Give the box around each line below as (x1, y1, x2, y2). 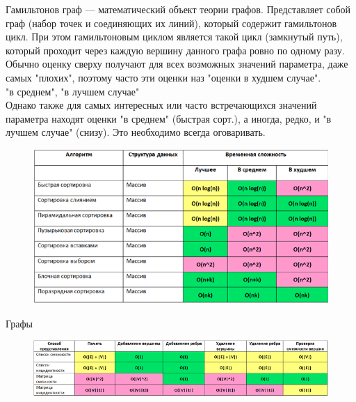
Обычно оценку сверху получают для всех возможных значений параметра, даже (6, 56, 348, 71)
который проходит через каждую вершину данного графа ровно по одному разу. (6, 42, 345, 57)
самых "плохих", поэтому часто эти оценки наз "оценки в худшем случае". (6, 70, 321, 84)
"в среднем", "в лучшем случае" (6, 84, 140, 98)
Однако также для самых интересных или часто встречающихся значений (6, 98, 317, 112)
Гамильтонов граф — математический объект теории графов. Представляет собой (6, 2, 351, 16)
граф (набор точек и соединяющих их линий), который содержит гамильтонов (6, 15, 337, 30)
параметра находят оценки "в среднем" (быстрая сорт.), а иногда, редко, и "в (6, 111, 332, 125)
